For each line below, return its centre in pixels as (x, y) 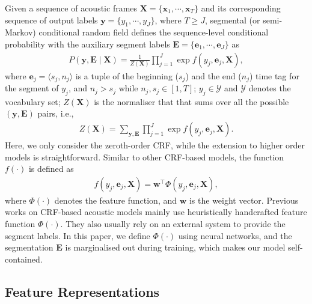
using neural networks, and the (235, 235)
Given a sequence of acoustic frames (71, 8)
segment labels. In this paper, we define (78, 235)
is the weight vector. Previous (244, 200)
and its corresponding (241, 8)
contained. (24, 259)
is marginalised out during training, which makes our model (175, 247)
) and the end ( (213, 75)
